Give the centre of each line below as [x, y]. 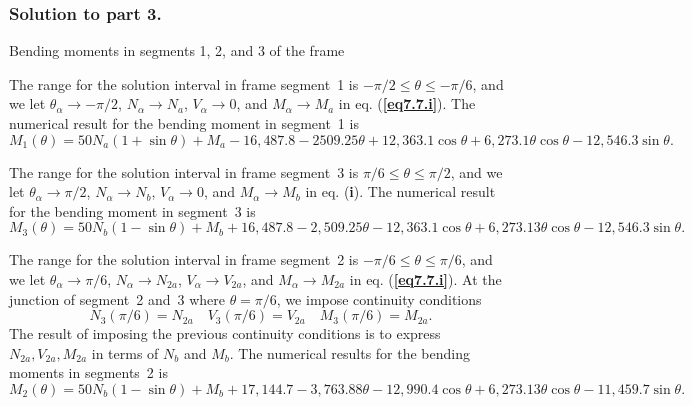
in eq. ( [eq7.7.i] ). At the [425, 278]
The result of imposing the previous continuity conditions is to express [225, 333]
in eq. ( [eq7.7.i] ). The [407, 103]
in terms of [125, 352]
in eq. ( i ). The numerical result [400, 191]
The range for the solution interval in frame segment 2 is [184, 259]
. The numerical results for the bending [349, 352]
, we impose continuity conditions [379, 298]
